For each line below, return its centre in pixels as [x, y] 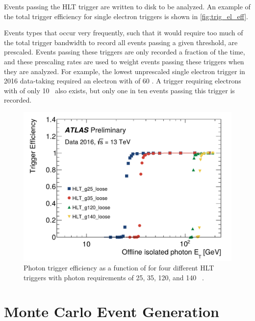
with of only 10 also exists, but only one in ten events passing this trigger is [119, 90]
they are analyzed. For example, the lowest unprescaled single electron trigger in [125, 71]
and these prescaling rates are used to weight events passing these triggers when [124, 61]
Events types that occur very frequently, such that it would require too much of [124, 33]
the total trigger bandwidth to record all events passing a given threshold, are [121, 42]
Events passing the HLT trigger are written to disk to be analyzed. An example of [127, 6]
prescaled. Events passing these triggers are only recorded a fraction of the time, [125, 52]
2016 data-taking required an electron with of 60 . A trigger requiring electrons [123, 81]
